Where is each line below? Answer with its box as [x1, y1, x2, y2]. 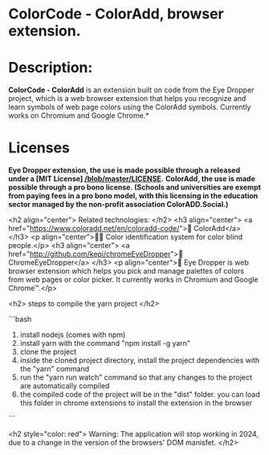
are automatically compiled [19, 381, 110, 391]
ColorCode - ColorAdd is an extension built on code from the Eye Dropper [8, 85, 255, 95]
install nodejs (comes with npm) [19, 330, 126, 339]
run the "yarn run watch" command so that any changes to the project [19, 372, 253, 382]
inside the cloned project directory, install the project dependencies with [19, 355, 260, 365]
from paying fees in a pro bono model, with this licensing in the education [8, 191, 259, 201]
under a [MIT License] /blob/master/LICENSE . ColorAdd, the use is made [8, 174, 255, 184]
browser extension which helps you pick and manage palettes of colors [8, 266, 245, 276]
